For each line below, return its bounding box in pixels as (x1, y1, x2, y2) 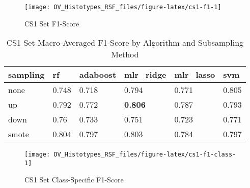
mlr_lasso (174, 69, 215, 81)
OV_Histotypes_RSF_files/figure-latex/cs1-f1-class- (53, 151, 236, 159)
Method (111, 48, 139, 60)
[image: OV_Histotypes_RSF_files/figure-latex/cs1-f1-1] (24, 4, 221, 11)
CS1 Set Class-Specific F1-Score (24, 174, 124, 184)
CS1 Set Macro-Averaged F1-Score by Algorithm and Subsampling (6, 37, 244, 49)
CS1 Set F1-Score (24, 18, 79, 28)
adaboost (79, 69, 117, 81)
